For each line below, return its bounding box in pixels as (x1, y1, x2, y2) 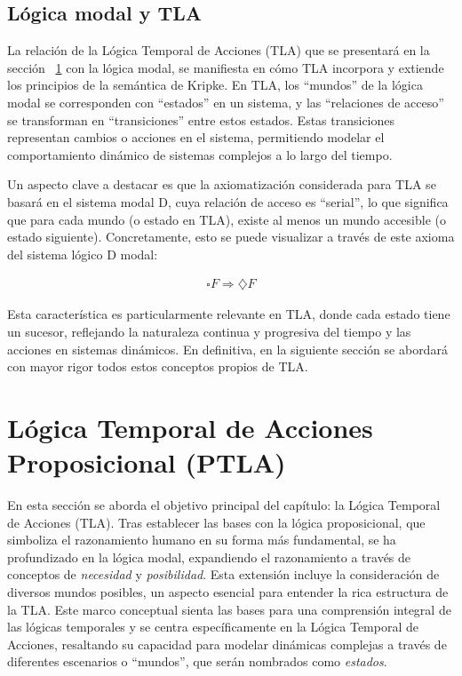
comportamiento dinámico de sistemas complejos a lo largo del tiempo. (7, 145, 393, 163)
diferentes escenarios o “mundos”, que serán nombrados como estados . (7, 652, 387, 671)
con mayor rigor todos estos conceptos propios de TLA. (7, 357, 308, 376)
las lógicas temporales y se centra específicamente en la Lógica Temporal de (7, 617, 418, 636)
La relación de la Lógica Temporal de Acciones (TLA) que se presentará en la (7, 41, 430, 60)
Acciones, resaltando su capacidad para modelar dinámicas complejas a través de (7, 634, 447, 653)
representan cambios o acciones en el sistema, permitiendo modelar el (7, 128, 385, 147)
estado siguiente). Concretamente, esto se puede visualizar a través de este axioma (7, 227, 455, 246)
